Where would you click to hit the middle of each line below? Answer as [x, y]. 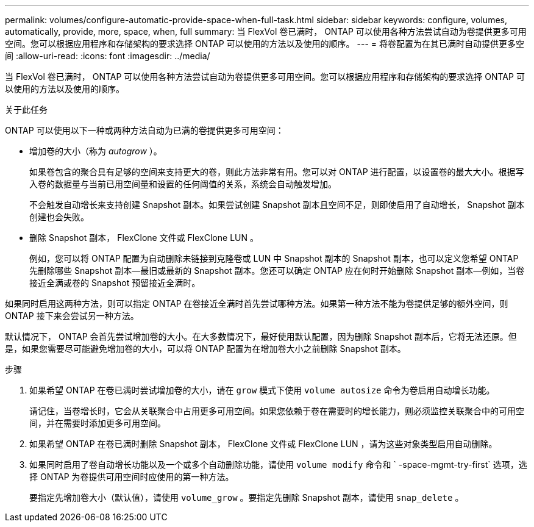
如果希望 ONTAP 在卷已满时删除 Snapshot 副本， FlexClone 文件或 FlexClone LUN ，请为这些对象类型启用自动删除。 [263, 444]
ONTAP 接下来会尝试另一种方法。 [72, 316]
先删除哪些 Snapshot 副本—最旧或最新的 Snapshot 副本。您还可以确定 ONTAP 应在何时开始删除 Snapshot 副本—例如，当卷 [277, 271]
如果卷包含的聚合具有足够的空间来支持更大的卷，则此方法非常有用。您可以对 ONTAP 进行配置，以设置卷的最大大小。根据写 [277, 172]
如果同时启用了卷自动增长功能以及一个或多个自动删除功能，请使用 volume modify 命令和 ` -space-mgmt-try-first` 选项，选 [278, 464]
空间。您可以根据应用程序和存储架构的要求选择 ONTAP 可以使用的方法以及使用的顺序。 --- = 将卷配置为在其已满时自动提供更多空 [265, 44]
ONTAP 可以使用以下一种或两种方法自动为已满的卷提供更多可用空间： [144, 130]
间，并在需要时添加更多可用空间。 [98, 423]
